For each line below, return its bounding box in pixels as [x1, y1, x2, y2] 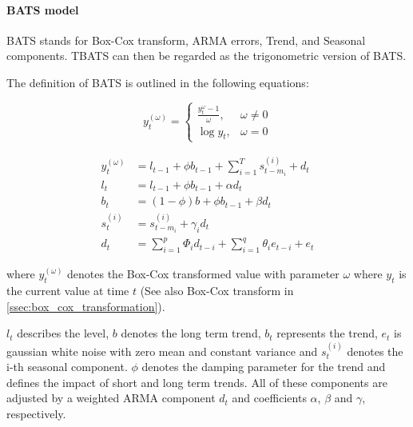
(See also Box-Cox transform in [140, 282, 294, 299]
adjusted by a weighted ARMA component [6, 389, 216, 406]
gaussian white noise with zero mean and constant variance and [6, 342, 318, 359]
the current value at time [6, 282, 129, 299]
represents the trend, [276, 325, 378, 341]
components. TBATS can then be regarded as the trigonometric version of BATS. [6, 47, 407, 64]
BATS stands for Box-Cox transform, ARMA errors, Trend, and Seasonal [6, 31, 366, 48]
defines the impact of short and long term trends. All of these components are [6, 373, 387, 390]
